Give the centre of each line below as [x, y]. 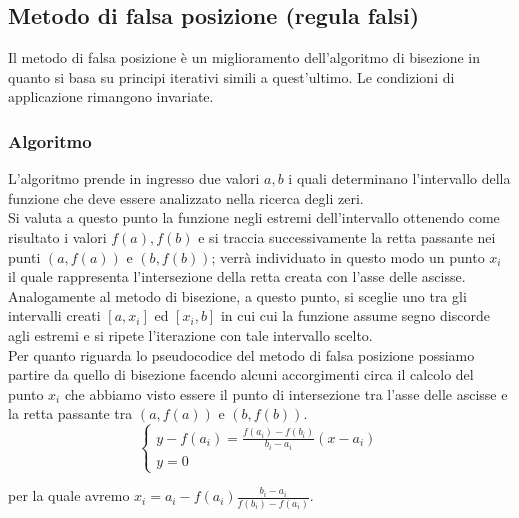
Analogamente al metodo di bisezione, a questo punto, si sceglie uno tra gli [237, 295]
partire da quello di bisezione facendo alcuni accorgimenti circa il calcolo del [241, 374]
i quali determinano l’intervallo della [399, 178]
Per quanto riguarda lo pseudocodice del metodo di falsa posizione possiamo [241, 354]
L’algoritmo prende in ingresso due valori [134, 178]
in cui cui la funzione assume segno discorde [355, 315]
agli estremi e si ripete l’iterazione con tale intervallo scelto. [190, 334]
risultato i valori [57, 236]
